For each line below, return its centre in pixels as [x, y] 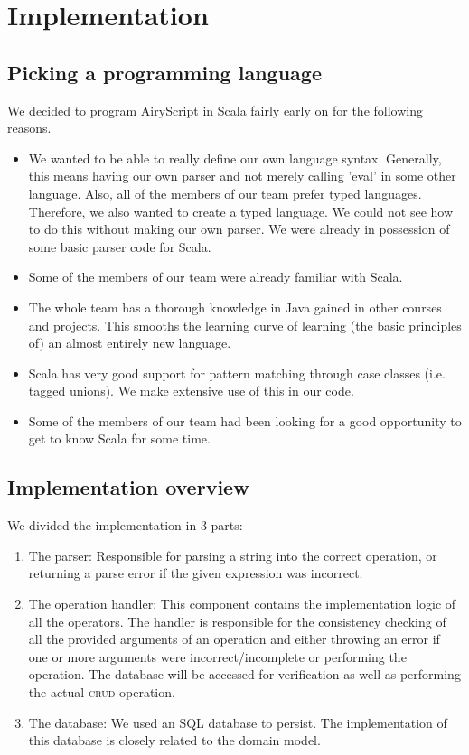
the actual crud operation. [102, 692]
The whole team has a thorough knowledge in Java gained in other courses [235, 307]
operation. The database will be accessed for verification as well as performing [244, 674]
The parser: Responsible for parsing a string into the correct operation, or [233, 555]
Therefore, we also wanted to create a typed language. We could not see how [241, 211]
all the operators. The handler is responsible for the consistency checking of [237, 621]
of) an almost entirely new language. [130, 343]
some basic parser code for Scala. [120, 246]
